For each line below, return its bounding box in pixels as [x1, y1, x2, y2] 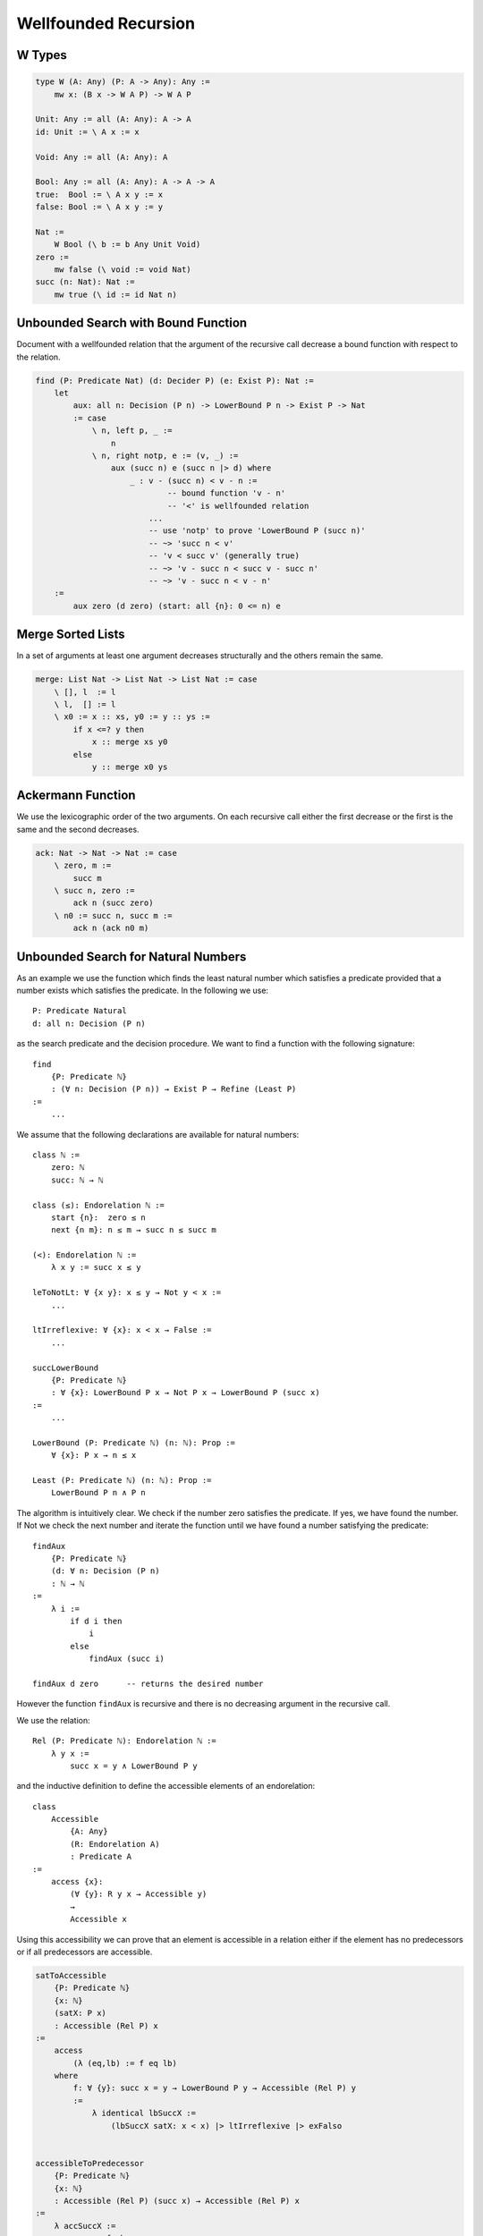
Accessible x [70, 1914, 127, 1925]
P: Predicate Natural [32, 1006, 127, 1016]
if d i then [70, 1616, 123, 1626]
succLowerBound [32, 1362, 99, 1373]
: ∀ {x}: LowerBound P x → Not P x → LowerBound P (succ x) [50, 1387, 321, 1398]
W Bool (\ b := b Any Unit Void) [54, 240, 201, 250]
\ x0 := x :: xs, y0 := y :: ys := [54, 712, 210, 722]
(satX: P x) [54, 2008, 107, 2019]
